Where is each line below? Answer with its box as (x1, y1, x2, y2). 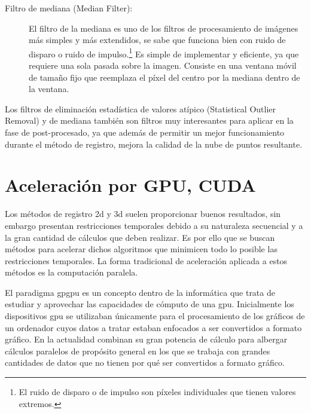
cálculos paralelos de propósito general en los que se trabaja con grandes (5, 344, 270, 357)
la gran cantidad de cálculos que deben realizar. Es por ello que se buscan (5, 231, 275, 243)
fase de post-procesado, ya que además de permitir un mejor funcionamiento (5, 126, 285, 138)
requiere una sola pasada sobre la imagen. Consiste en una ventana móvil (29, 59, 297, 72)
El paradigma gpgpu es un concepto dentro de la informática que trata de (5, 286, 275, 298)
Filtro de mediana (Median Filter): (5, 2, 133, 14)
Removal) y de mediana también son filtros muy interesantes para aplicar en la (5, 114, 294, 127)
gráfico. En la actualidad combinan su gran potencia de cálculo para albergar (5, 333, 288, 345)
